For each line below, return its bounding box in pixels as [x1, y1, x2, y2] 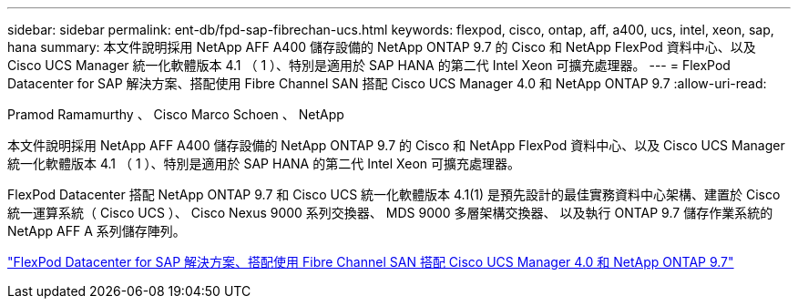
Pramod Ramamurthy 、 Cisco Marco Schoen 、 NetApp [7, 107, 344, 122]
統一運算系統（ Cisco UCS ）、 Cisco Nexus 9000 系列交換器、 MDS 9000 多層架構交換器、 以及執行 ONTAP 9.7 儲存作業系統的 [7, 205, 773, 220]
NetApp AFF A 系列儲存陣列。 [7, 223, 186, 239]
